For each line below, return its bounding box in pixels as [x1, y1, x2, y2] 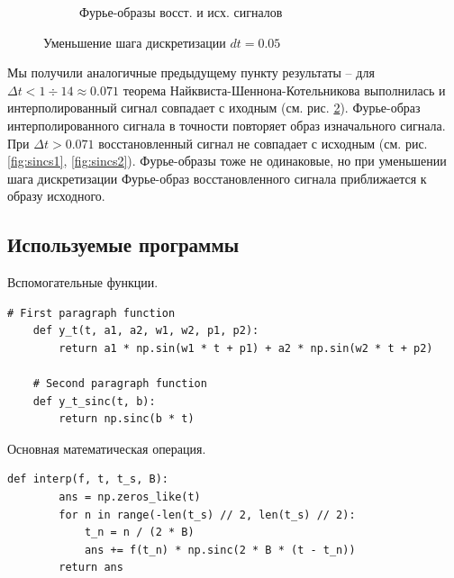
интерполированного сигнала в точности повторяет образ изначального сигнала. [7, 115, 446, 134]
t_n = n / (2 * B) [84, 526, 195, 539]
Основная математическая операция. [7, 438, 206, 457]
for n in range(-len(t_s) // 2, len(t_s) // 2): [59, 508, 356, 521]
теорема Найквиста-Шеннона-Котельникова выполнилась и [123, 80, 446, 99]
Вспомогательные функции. [7, 273, 159, 292]
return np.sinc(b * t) [59, 412, 195, 426]
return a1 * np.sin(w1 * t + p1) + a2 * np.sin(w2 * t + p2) [59, 341, 433, 355]
